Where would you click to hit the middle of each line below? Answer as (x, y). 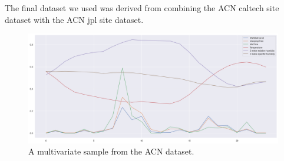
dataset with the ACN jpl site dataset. (74, 19)
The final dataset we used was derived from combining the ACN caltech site (142, 8)
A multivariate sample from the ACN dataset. (111, 151)
